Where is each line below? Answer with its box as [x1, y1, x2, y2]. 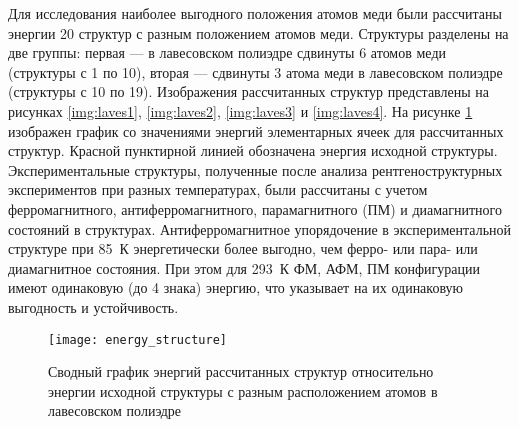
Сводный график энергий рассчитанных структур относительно [48, 361, 434, 382]
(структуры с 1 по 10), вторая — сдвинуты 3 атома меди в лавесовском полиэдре [8, 61, 503, 82]
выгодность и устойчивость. [8, 296, 179, 317]
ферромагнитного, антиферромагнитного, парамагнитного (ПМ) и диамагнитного [8, 198, 502, 219]
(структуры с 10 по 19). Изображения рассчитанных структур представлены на [8, 81, 489, 102]
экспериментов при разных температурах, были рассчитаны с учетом [8, 179, 428, 200]
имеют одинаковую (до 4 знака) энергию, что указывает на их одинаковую [8, 277, 464, 298]
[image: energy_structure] [48, 332, 227, 347]
